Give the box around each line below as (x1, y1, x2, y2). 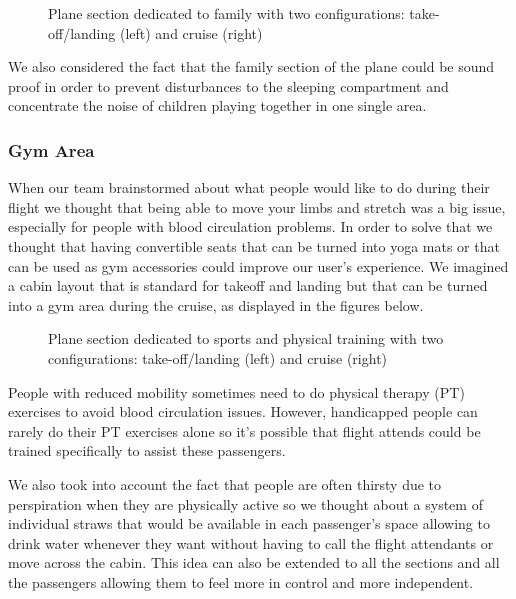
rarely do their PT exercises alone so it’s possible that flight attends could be (8, 420, 481, 441)
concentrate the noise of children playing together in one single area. (8, 95, 427, 116)
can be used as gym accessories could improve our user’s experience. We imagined (8, 255, 509, 276)
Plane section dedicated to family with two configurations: (48, 3, 405, 23)
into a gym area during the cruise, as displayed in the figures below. (8, 294, 424, 315)
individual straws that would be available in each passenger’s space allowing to (8, 513, 490, 534)
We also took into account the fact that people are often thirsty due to (8, 473, 442, 494)
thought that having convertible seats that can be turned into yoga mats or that (8, 235, 500, 256)
